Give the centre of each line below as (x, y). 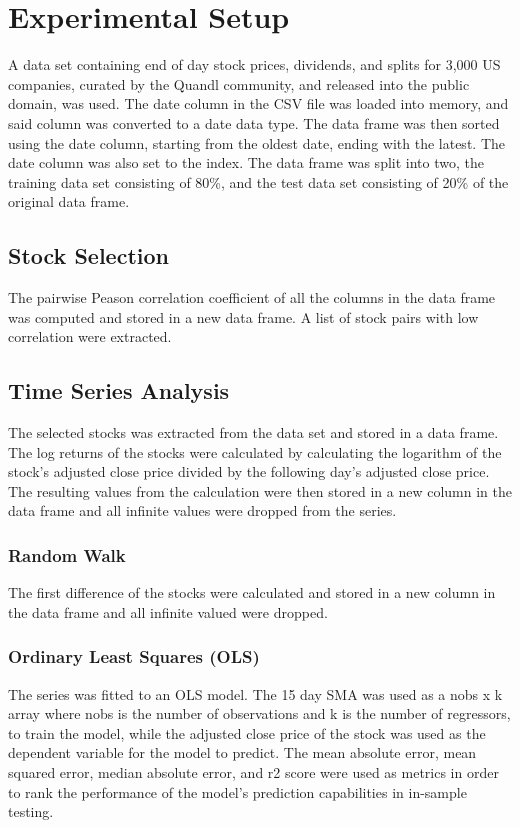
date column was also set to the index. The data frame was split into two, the (246, 162)
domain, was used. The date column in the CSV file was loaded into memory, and (258, 103)
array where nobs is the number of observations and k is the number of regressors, (259, 713)
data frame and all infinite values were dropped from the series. (202, 510)
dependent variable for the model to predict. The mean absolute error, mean (242, 752)
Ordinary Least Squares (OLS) (134, 656)
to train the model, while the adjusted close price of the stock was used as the (247, 732)
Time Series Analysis (119, 390)
